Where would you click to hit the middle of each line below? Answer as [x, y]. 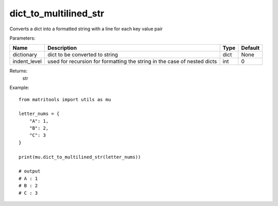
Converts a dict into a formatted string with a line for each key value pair [86, 29]
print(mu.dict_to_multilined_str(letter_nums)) [80, 157]
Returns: [19, 71]
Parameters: [22, 38]
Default [250, 48]
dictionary [25, 55]
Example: [19, 88]
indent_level [27, 62]
